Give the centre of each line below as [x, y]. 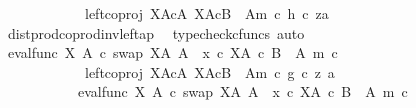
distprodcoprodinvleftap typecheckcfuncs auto [156, 32]
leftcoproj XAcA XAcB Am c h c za [206, 13]
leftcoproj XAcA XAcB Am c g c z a [209, 71]
